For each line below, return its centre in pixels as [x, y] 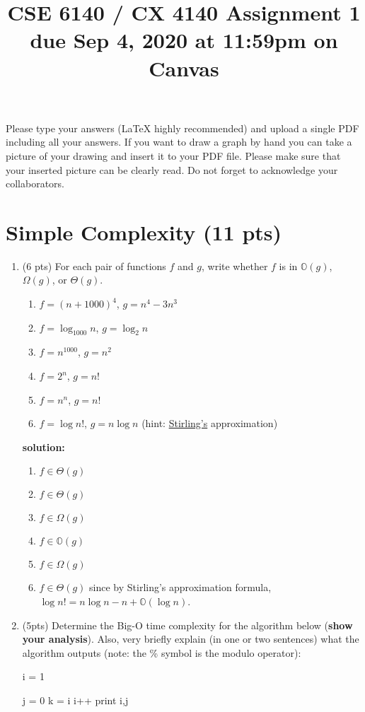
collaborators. [35, 183]
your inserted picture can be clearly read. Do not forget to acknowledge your [172, 169]
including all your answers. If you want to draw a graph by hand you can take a [179, 142]
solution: [44, 447]
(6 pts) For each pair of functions [94, 265]
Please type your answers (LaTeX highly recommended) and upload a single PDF [182, 128]
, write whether [234, 265]
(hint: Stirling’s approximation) [210, 423]
